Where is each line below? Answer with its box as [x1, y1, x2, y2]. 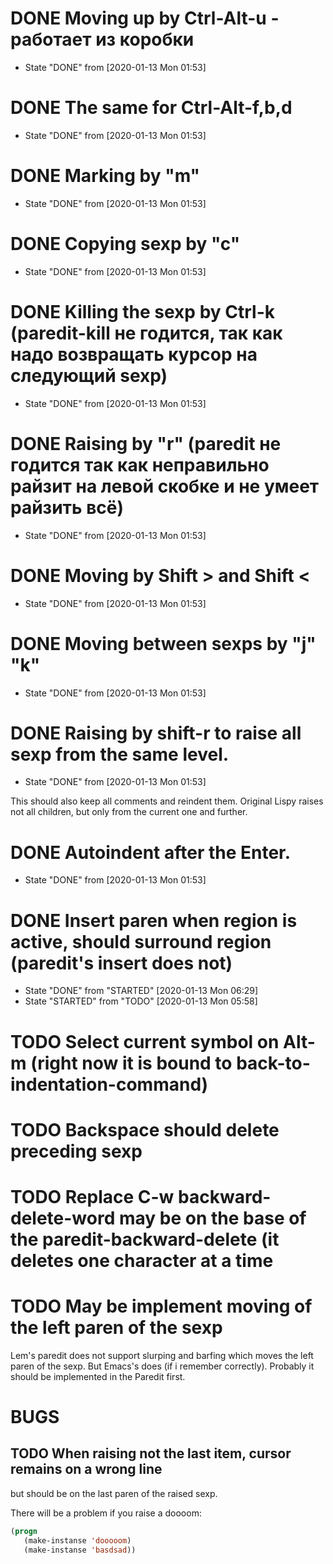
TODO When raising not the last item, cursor [10, 1445, 292, 1462]
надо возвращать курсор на [10, 343, 258, 366]
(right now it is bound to [30, 1052, 233, 1074]
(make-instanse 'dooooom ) [23, 1535, 132, 1546]
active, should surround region [10, 930, 272, 953]
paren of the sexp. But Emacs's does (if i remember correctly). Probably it [10, 1360, 315, 1372]
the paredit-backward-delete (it [10, 1228, 280, 1251]
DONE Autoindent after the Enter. [10, 841, 292, 864]
